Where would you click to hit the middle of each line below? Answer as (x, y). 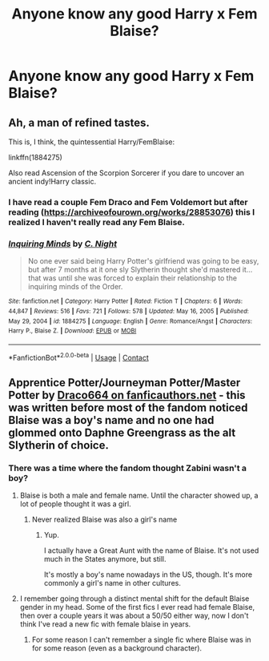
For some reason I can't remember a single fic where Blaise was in (141, 640)
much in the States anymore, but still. (105, 559)
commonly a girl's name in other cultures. (112, 583)
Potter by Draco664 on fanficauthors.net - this (127, 395)
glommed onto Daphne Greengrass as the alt (122, 432)
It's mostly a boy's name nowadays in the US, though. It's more (148, 574)
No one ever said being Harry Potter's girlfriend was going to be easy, (143, 261)
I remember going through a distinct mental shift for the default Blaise (134, 599)
